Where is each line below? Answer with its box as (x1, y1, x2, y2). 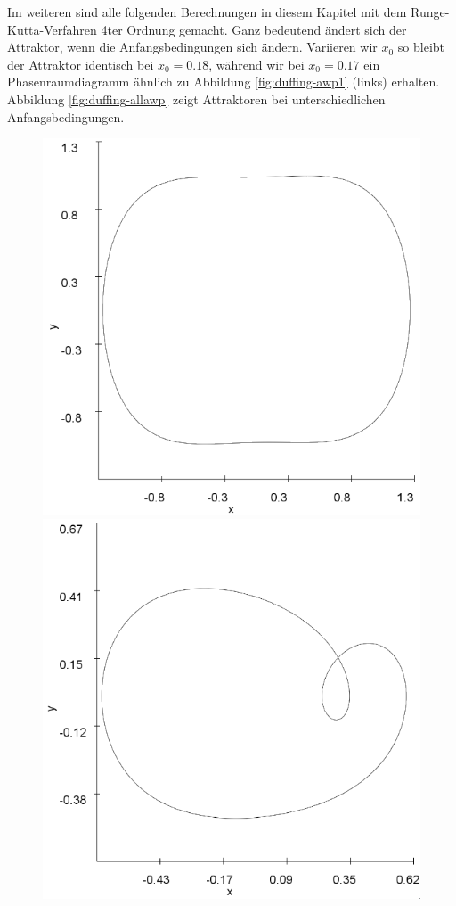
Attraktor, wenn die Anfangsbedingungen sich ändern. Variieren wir (7, 37, 378, 56)
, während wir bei (208, 54, 305, 73)
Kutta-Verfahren (7, 20, 97, 38)
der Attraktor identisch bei (7, 54, 154, 73)
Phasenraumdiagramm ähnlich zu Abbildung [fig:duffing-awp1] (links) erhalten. (7, 72, 440, 91)
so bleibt (397, 37, 445, 56)
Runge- (411, 3, 450, 21)
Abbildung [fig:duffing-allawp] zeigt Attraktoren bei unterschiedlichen (7, 89, 386, 108)
